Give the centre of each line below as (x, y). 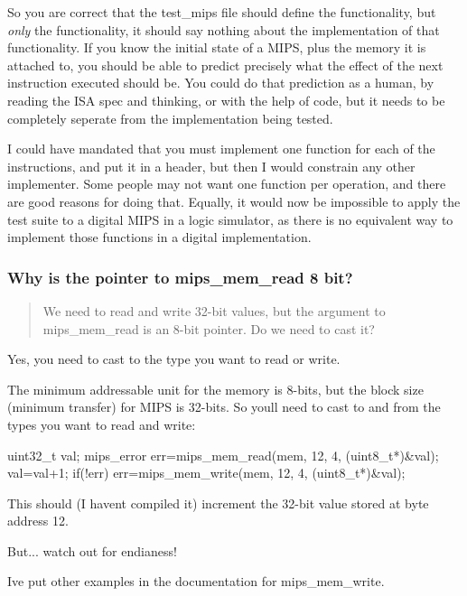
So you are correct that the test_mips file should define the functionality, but (222, 12)
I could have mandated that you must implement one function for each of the (221, 149)
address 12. (38, 521)
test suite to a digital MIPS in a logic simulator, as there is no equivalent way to (230, 219)
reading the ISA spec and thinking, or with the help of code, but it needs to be (226, 100)
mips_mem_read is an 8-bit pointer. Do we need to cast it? (209, 328)
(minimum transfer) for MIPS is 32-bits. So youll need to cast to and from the (224, 407)
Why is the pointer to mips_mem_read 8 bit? (180, 277)
